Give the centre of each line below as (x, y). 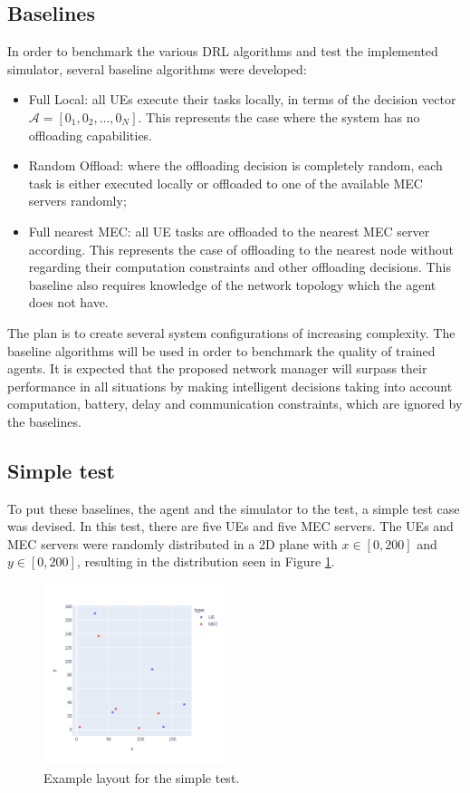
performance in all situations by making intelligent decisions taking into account (230, 386)
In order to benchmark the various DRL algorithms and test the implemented (223, 51)
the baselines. (44, 421)
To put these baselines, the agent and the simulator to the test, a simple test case (234, 508)
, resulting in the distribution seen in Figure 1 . (206, 561)
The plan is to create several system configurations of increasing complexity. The (231, 332)
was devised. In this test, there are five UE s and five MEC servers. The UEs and (230, 526)
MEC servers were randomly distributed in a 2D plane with (173, 543)
